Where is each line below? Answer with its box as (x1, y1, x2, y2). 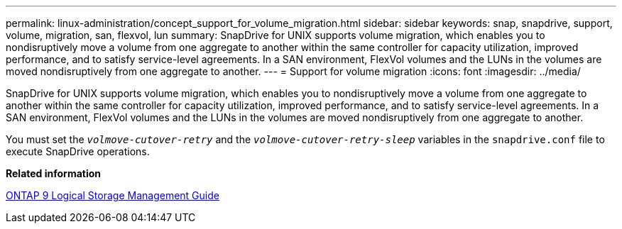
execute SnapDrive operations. (6, 145, 150, 157)
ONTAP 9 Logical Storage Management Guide (6, 189, 219, 201)
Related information (6, 167, 102, 179)
